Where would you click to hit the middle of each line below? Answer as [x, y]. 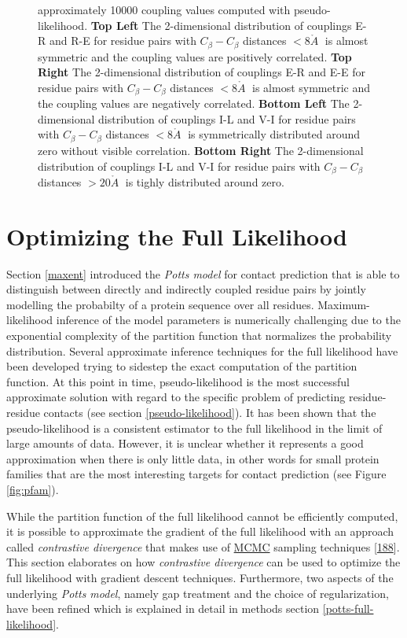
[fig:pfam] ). [33, 489]
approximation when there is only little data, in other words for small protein [193, 458]
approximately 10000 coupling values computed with [164, 9]
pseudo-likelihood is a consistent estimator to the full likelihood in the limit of [194, 428]
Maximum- [344, 304]
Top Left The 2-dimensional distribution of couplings [221, 25]
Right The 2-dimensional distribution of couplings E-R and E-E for [202, 72]
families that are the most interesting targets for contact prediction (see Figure [196, 474]
